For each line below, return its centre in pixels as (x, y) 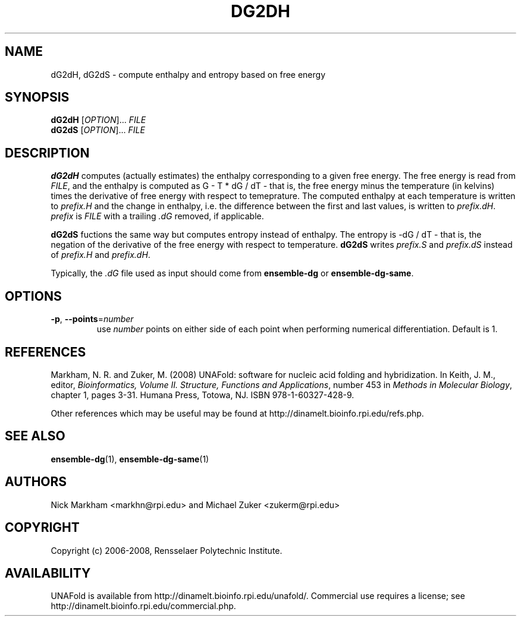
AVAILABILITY (48, 573)
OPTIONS (33, 296)
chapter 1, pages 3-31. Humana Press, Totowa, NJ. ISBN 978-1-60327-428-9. (203, 395)
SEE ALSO (35, 436)
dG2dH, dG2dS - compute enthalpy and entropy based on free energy (188, 74)
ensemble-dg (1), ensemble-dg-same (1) (130, 459)
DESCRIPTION (47, 153)
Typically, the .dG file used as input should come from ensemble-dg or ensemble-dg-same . (232, 273)
